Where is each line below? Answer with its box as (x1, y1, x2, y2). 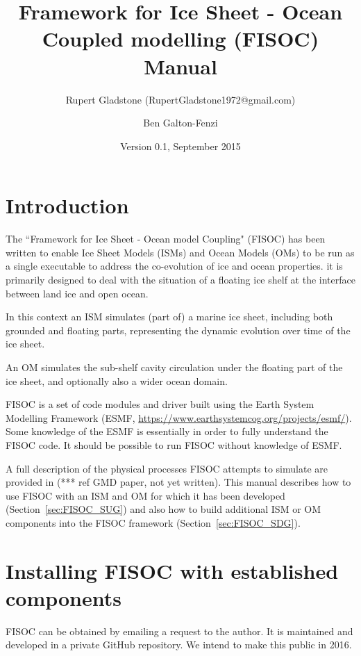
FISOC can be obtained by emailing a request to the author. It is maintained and (6, 623, 353, 638)
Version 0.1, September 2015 (120, 138, 241, 153)
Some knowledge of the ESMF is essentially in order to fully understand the (6, 424, 328, 438)
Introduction (6, 191, 129, 220)
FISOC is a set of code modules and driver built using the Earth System (6, 397, 314, 411)
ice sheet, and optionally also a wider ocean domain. (6, 373, 228, 388)
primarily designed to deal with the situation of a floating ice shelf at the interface (6, 272, 355, 286)
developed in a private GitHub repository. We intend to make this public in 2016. (6, 637, 352, 652)
